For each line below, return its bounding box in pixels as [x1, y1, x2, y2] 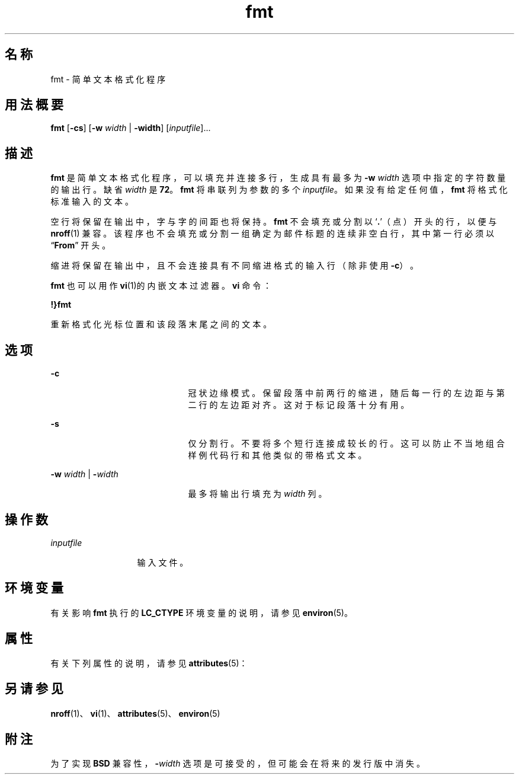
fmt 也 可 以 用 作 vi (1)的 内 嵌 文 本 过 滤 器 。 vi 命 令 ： [50, 280, 272, 291]
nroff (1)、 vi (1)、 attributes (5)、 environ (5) [50, 708, 220, 719]
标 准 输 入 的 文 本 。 [50, 196, 133, 207]
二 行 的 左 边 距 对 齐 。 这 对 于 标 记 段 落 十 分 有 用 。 [188, 400, 409, 410]
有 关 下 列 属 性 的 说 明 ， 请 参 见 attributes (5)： [50, 657, 248, 668]
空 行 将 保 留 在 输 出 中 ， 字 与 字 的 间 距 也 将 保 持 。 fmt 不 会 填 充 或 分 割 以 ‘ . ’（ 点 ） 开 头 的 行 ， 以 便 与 [50, 216, 497, 227]
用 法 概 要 [5, 97, 63, 113]
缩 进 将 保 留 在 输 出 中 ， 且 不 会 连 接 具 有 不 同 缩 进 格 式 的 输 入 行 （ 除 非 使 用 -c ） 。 [50, 260, 419, 271]
